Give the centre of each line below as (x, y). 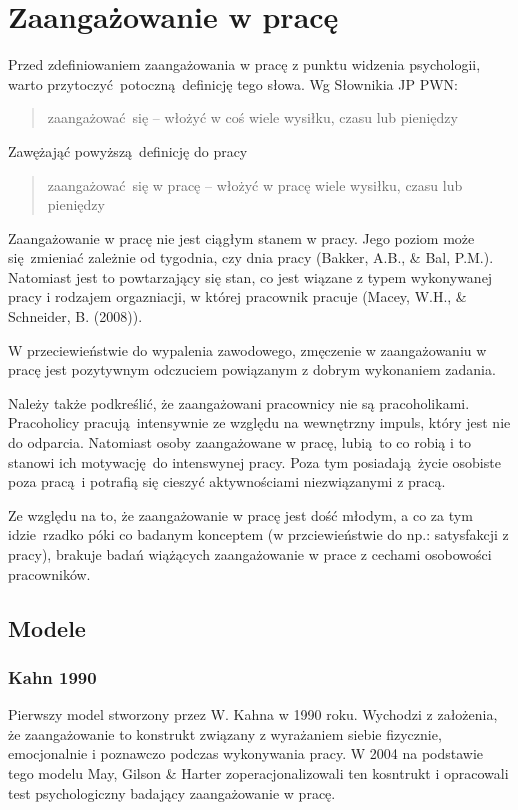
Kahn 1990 (52, 676)
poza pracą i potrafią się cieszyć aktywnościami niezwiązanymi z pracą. (227, 481)
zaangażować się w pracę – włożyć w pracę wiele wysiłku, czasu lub (255, 184)
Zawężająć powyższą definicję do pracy (128, 150)
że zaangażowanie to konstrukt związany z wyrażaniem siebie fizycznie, (225, 733)
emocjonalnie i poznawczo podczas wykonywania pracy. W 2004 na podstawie (246, 753)
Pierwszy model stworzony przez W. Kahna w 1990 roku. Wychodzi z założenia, (253, 714)
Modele (47, 627)
